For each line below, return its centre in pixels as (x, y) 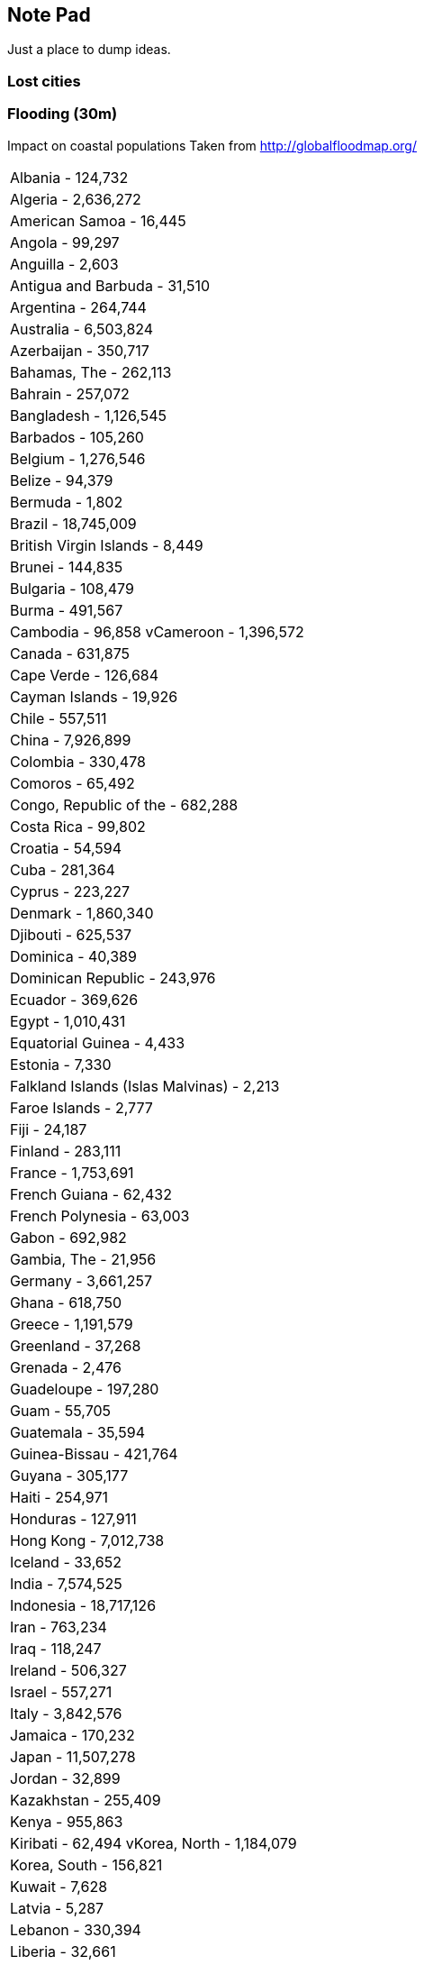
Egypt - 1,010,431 (68, 1021)
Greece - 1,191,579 (72, 1324)
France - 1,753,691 (72, 1172)
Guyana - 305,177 (69, 1475)
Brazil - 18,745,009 (73, 523)
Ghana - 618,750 (66, 1302)
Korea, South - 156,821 (86, 1864)
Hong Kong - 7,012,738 (87, 1540)
